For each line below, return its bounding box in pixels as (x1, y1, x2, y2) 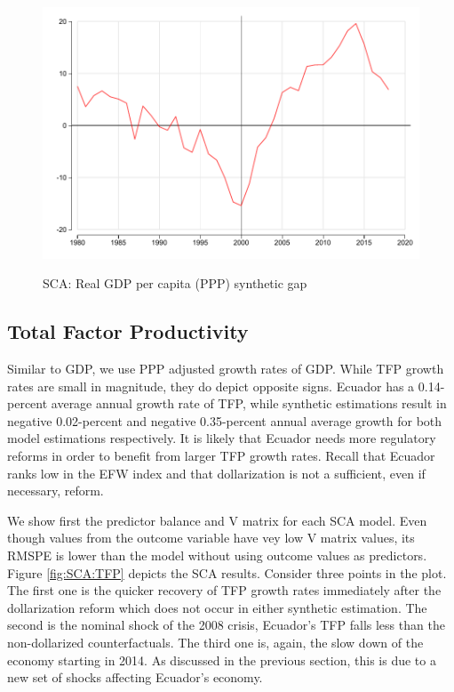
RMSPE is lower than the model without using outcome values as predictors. (7, 545, 427, 564)
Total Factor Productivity (7, 318, 249, 345)
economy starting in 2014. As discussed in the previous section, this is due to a (7, 650, 436, 669)
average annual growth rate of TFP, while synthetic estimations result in (51, 394, 447, 413)
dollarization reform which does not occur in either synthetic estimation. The (7, 598, 427, 616)
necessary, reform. (7, 481, 104, 500)
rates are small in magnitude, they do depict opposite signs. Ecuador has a (7, 376, 415, 395)
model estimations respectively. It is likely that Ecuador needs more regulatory (7, 429, 436, 447)
